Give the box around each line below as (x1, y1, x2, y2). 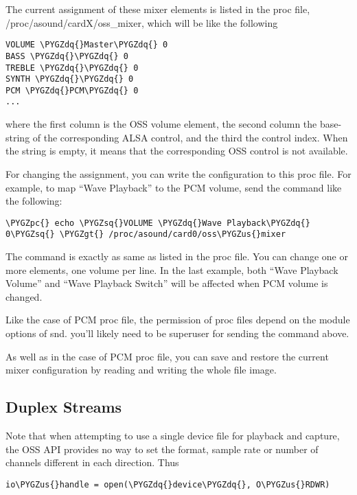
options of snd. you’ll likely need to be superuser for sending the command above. (5, 325, 349, 340)
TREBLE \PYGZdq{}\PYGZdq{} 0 (5, 62, 139, 73)
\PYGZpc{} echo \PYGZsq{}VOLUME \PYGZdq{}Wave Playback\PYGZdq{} (5, 218, 310, 228)
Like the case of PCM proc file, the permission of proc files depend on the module (5, 312, 350, 327)
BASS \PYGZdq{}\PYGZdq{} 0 (5, 51, 128, 61)
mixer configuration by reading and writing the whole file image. (5, 362, 277, 377)
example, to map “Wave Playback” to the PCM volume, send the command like (5, 180, 342, 194)
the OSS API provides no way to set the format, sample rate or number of (5, 441, 319, 456)
